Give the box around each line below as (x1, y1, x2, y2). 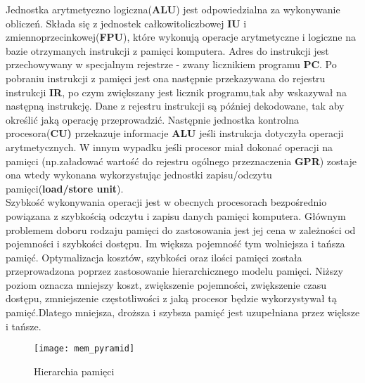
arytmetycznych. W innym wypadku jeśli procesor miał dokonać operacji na (6, 139, 333, 154)
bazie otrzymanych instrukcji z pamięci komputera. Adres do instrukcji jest (6, 43, 329, 58)
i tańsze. (6, 318, 41, 333)
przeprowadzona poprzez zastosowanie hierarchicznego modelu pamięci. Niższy (6, 264, 343, 278)
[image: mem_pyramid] (34, 344, 135, 354)
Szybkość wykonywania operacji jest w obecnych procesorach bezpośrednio (6, 195, 327, 209)
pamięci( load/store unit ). (6, 181, 124, 195)
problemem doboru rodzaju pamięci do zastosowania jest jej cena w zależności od (6, 222, 356, 237)
